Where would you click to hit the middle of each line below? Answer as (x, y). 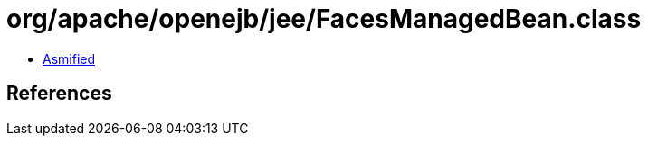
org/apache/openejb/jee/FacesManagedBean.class (324, 19)
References (59, 94)
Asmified (69, 58)
